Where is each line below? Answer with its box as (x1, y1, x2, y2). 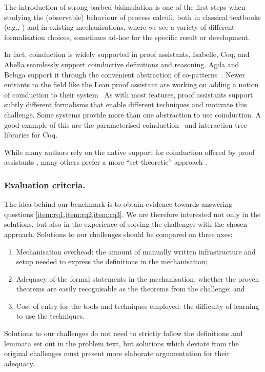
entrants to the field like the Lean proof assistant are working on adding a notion (4, 79, 259, 90)
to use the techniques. (16, 310, 85, 321)
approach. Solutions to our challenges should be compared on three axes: (4, 228, 233, 239)
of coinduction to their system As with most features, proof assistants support (4, 89, 253, 100)
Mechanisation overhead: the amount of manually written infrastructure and (16, 246, 256, 257)
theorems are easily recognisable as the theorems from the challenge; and (16, 283, 245, 294)
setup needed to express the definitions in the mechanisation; (16, 256, 208, 267)
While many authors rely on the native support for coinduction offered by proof (4, 146, 255, 157)
